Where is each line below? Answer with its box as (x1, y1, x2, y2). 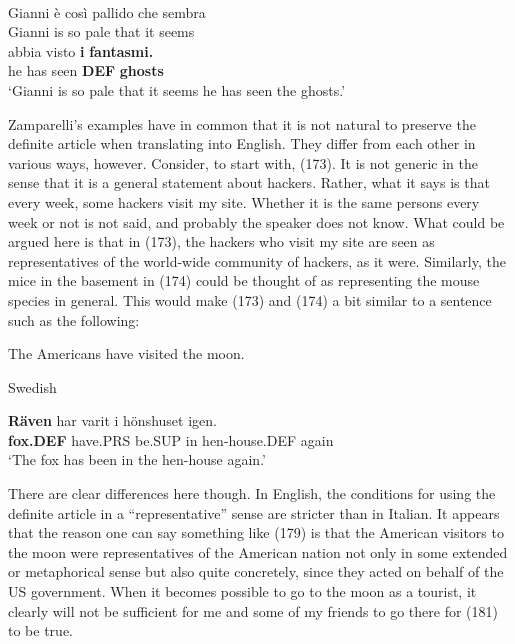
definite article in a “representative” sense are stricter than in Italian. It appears (8, 502, 500, 523)
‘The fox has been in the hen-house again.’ (8, 449, 266, 470)
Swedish (8, 376, 57, 397)
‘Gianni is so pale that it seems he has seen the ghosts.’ (8, 79, 346, 100)
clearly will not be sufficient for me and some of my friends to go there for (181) (8, 600, 498, 621)
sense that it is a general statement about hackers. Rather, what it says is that (8, 172, 490, 193)
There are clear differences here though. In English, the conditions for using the (8, 483, 496, 504)
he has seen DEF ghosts (8, 60, 164, 81)
